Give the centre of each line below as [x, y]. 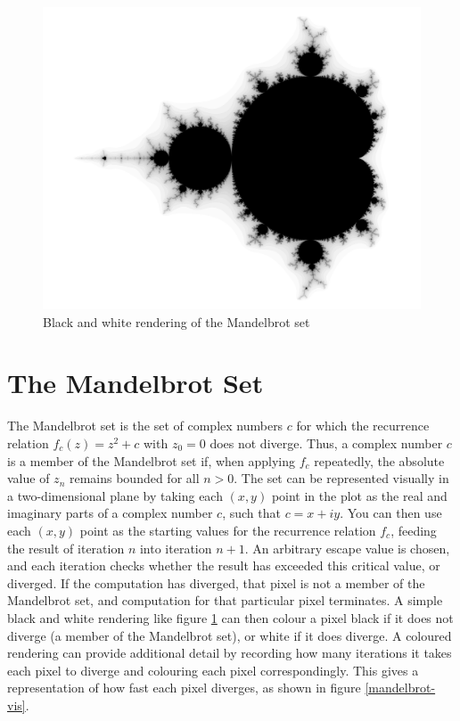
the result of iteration [66, 548]
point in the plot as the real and [359, 495]
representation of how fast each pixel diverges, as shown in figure [184, 688]
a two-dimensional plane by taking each [115, 495]
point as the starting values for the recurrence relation [228, 530]
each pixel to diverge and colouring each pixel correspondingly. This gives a [213, 670]
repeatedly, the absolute [379, 460]
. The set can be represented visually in [341, 478]
